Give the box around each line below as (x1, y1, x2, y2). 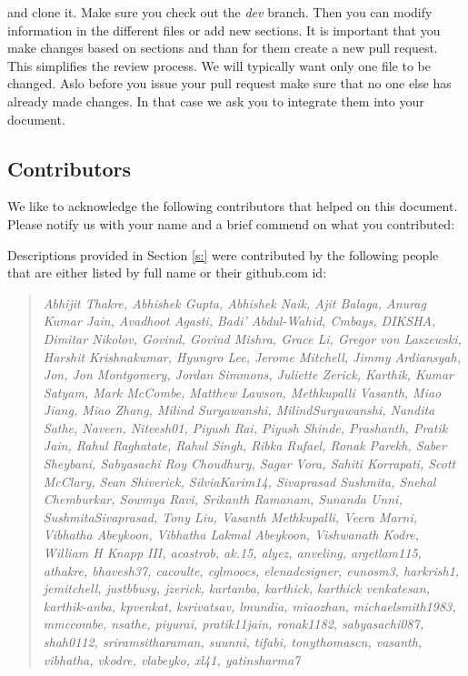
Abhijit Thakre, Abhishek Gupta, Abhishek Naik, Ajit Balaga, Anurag (43, 293, 426, 312)
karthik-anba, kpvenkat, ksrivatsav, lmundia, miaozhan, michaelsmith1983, (43, 596, 456, 615)
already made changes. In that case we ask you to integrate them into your (7, 91, 424, 110)
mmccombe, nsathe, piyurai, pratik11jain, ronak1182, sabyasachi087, (43, 614, 423, 633)
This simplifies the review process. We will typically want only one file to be (7, 55, 431, 75)
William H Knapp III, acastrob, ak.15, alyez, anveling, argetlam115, (43, 543, 422, 562)
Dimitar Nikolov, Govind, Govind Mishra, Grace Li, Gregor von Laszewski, (43, 328, 462, 348)
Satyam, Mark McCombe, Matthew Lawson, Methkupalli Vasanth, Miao (43, 382, 442, 401)
